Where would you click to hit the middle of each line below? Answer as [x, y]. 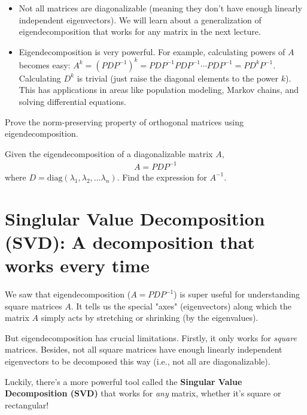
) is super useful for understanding [237, 294]
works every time [77, 265]
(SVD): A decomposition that [130, 241]
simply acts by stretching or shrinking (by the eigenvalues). [150, 318]
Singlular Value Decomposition [135, 218]
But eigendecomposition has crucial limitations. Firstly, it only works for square [151, 337]
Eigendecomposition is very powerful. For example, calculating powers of [152, 51]
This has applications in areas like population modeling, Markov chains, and [159, 90]
